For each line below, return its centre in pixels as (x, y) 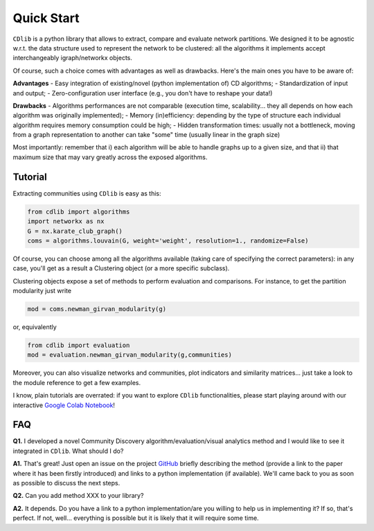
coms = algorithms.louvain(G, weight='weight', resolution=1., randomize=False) (168, 241)
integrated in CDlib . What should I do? (68, 451)
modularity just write (42, 291)
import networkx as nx (66, 222)
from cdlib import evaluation (79, 345)
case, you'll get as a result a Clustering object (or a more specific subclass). (121, 268)
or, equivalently (35, 327)
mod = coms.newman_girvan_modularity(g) (97, 309)
